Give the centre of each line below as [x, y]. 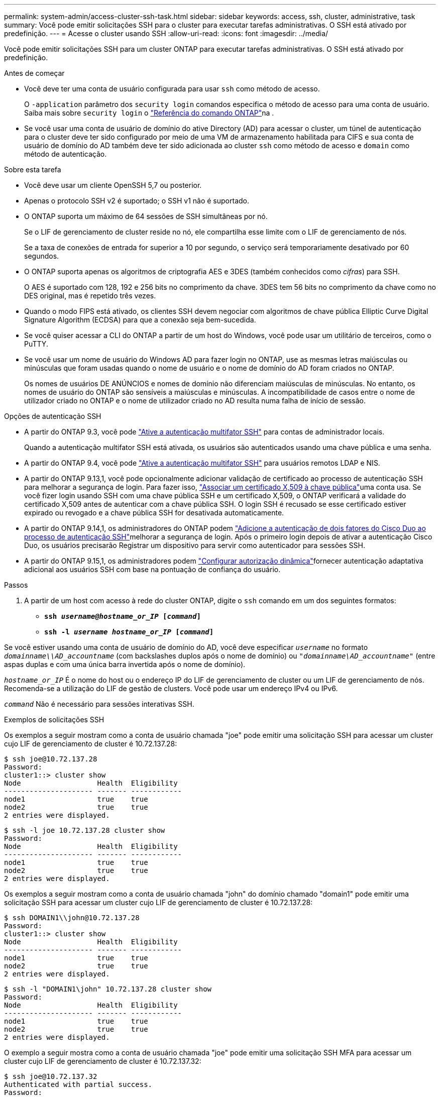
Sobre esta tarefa [33, 170]
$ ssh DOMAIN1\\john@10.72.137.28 [72, 918]
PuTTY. [36, 344]
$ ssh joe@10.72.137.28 [51, 759]
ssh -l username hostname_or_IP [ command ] [129, 632]
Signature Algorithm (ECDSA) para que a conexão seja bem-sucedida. [140, 320]
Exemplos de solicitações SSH [54, 720]
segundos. [42, 256]
